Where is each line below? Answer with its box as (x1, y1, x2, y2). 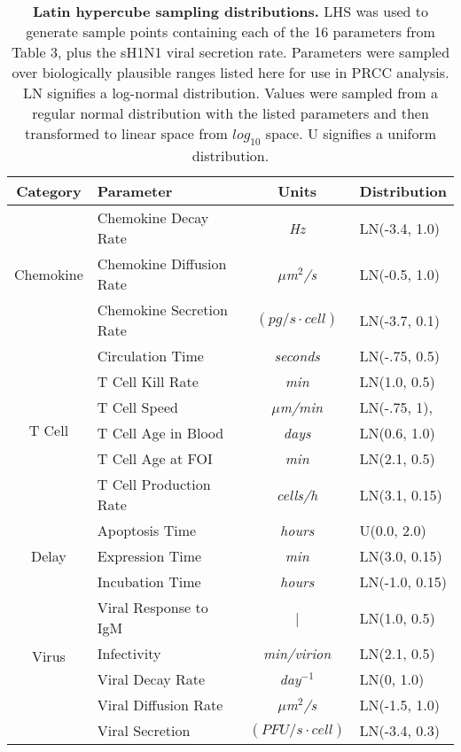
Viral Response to (97, 597, 208, 618)
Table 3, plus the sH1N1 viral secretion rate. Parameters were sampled (11, 42, 450, 62)
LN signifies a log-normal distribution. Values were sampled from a (23, 82, 438, 103)
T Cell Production (97, 474, 211, 495)
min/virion (263, 643, 332, 664)
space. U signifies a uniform (265, 123, 437, 143)
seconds (274, 345, 320, 367)
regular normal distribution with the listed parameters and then (32, 103, 429, 123)
